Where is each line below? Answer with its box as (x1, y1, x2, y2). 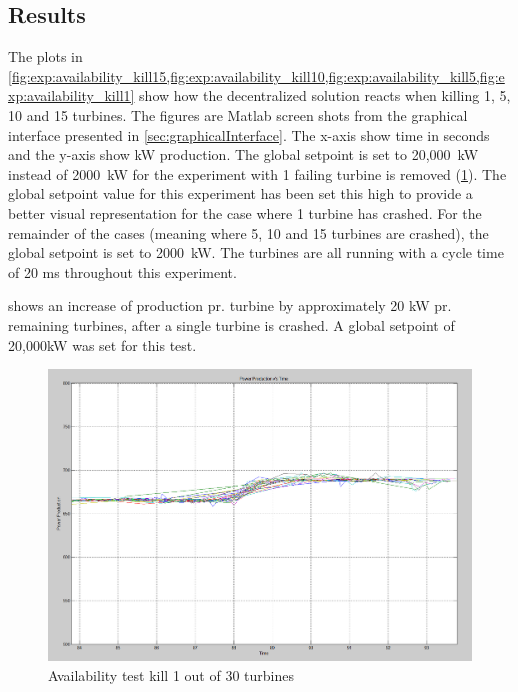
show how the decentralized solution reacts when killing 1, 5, (139, 85, 511, 106)
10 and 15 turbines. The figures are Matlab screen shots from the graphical (8, 104, 468, 125)
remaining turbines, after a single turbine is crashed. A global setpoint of (8, 314, 455, 335)
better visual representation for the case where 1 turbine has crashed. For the (8, 202, 482, 223)
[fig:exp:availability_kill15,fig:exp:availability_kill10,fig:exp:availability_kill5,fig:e (8, 65, 505, 86)
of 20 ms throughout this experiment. (8, 261, 237, 282)
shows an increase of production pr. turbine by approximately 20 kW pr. (8, 295, 452, 316)
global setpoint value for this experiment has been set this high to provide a (8, 183, 473, 204)
